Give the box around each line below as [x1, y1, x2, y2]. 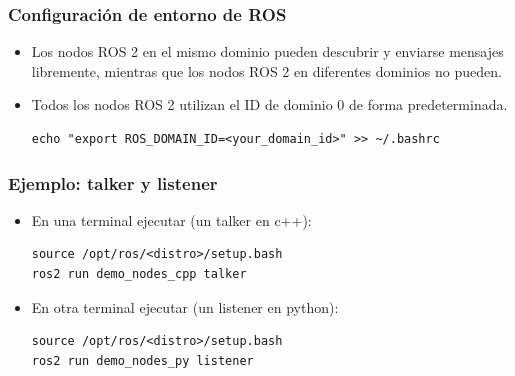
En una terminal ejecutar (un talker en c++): [31, 209, 312, 230]
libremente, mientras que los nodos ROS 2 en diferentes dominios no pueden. [31, 60, 502, 81]
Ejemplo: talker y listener [8, 170, 218, 195]
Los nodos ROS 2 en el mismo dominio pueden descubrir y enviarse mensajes [31, 41, 504, 62]
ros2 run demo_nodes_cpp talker [31, 267, 247, 281]
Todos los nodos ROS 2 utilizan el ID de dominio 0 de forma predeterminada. [31, 94, 508, 115]
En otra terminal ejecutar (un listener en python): [31, 296, 339, 317]
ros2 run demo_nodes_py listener [31, 353, 254, 368]
